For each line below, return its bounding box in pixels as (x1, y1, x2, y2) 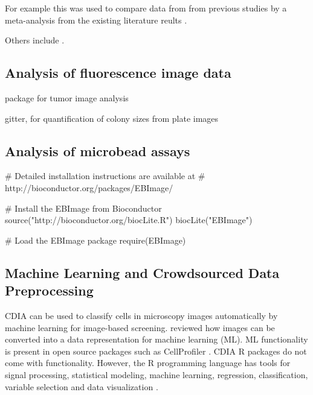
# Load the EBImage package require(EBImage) (5, 233, 186, 246)
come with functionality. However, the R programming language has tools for (5, 356, 291, 369)
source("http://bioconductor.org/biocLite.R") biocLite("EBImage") (5, 213, 253, 226)
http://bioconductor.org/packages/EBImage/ (5, 181, 173, 194)
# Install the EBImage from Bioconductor (5, 201, 162, 214)
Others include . (5, 34, 65, 46)
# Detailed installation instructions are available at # (5, 169, 205, 182)
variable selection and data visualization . (5, 380, 158, 393)
